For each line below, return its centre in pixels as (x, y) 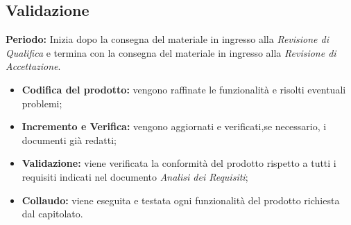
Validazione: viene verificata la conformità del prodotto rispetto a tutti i (179, 163)
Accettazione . (33, 66)
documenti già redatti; (69, 139)
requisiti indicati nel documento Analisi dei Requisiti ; (135, 176)
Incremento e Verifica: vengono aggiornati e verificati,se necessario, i (174, 126)
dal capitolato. (52, 214)
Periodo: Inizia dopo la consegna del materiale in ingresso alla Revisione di (168, 39)
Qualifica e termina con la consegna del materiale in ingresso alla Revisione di (171, 52)
